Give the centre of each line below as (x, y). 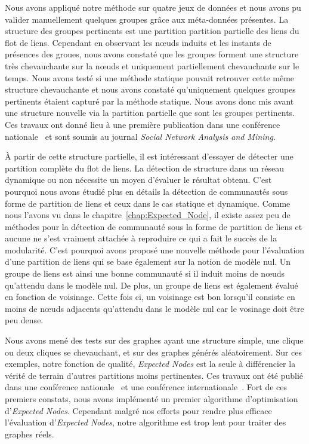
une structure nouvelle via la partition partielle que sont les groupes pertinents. (150, 113)
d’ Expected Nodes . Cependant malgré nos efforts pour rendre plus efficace (138, 410)
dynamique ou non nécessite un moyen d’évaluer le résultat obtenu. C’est (138, 180)
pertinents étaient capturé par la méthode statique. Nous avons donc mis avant (149, 101)
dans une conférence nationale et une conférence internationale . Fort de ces (146, 387)
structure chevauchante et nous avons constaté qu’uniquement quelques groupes (150, 89)
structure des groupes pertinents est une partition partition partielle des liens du (152, 31)
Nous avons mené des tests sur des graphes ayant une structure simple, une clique (154, 340)
